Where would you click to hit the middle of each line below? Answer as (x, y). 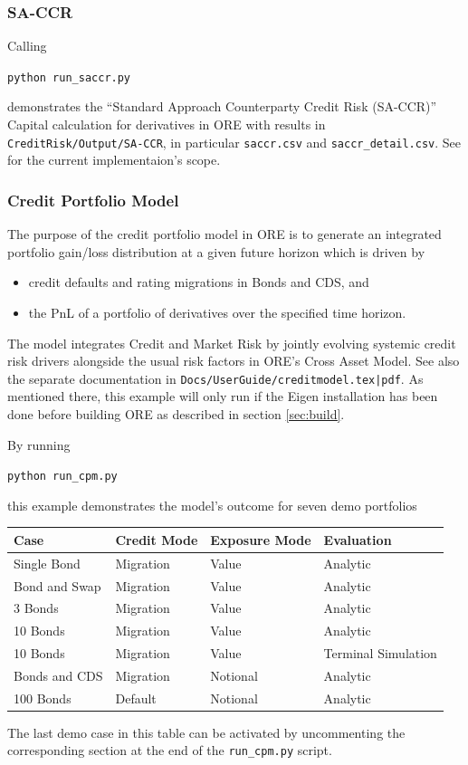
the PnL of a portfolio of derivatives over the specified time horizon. (217, 312)
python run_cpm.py (62, 477)
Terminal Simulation (380, 653)
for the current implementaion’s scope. (114, 160)
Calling (27, 46)
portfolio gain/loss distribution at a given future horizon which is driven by (216, 251)
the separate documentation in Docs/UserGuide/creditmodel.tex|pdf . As (215, 378)
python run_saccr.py (69, 77)
